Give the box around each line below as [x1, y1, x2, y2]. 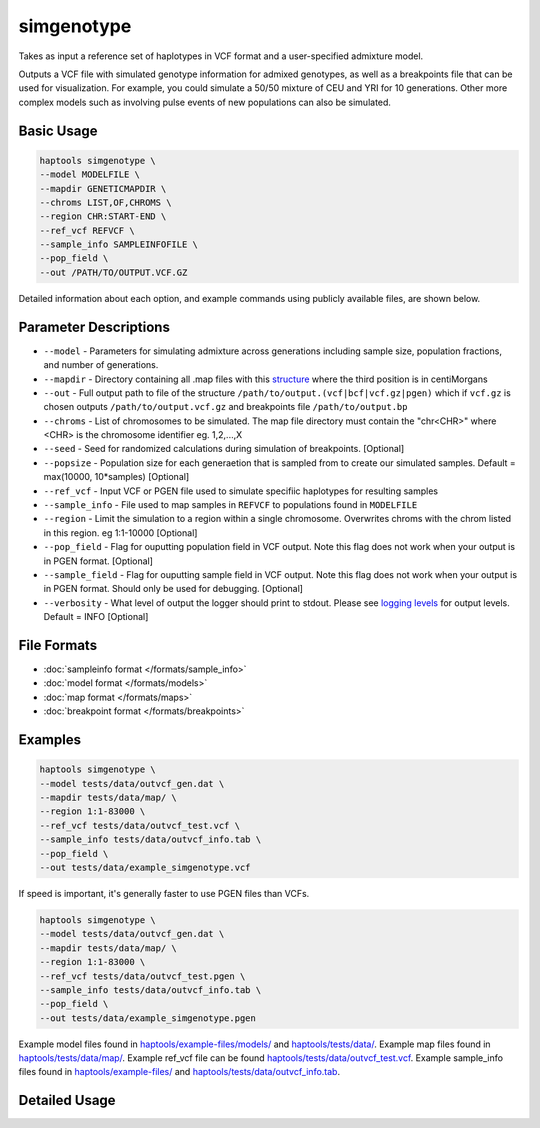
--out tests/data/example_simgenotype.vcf [39, 861, 251, 873]
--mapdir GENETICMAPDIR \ [39, 183, 167, 194]
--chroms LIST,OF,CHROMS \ [39, 196, 172, 208]
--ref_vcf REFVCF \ [39, 225, 135, 236]
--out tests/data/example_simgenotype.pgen [39, 1012, 257, 1024]
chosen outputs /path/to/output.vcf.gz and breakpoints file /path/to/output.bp [43, 401, 408, 413]
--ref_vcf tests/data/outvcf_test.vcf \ [39, 820, 240, 831]
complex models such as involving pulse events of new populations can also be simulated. [18, 96, 392, 108]
